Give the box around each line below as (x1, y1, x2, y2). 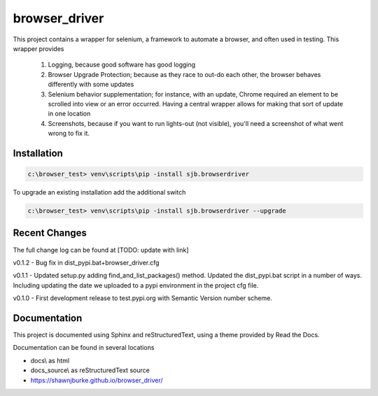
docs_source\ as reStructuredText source (30, 366, 150, 374)
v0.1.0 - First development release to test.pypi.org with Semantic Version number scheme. (13, 294, 272, 302)
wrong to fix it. (48, 129, 90, 138)
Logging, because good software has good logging (48, 60, 196, 69)
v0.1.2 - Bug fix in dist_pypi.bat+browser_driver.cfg (13, 258, 160, 267)
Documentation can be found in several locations (13, 344, 155, 352)
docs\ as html (30, 356, 70, 365)
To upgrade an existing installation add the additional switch (13, 188, 186, 197)
